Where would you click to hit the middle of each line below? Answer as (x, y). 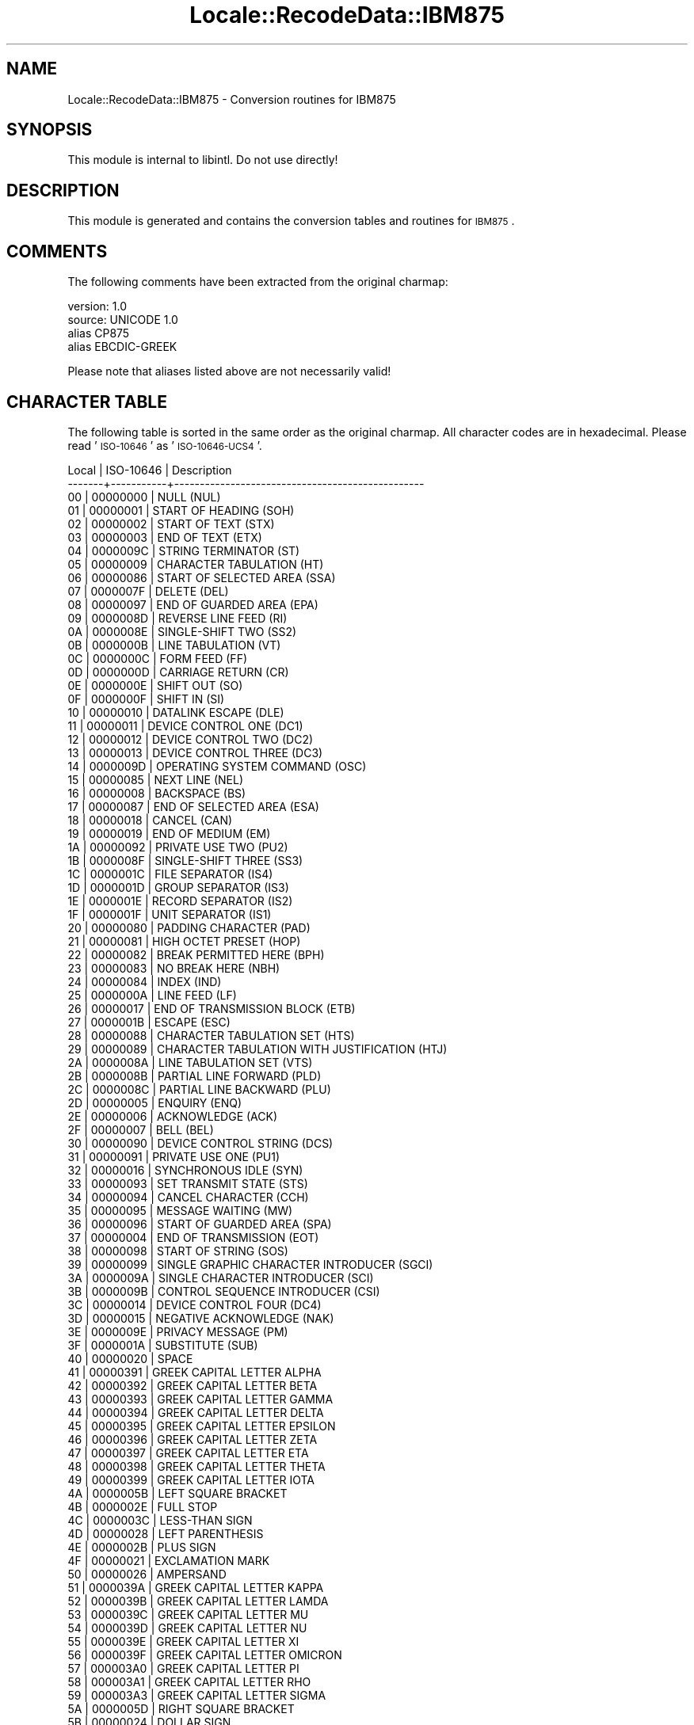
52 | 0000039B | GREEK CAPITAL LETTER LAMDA (198, 1601)
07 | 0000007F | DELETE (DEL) (148, 591)
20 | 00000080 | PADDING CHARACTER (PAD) (189, 927)
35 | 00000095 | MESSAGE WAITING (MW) (180, 1210)
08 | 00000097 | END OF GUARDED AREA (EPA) (193, 604)
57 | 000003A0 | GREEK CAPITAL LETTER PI (183, 1668)
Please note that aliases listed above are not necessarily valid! (229, 371)
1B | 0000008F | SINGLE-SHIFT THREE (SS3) (185, 860)
